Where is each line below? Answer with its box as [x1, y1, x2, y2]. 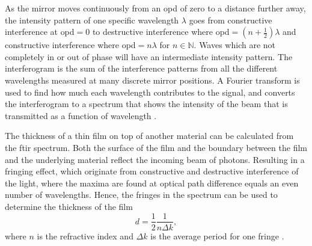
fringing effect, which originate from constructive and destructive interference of [5, 165, 299, 177]
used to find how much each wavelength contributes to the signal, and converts [5, 85, 295, 98]
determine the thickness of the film [5, 200, 133, 212]
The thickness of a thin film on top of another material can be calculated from [5, 129, 294, 142]
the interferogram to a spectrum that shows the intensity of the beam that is [5, 97, 288, 110]
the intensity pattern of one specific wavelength [5, 13, 179, 26]
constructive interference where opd [5, 38, 136, 51]
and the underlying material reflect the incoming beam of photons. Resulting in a [5, 153, 305, 165]
